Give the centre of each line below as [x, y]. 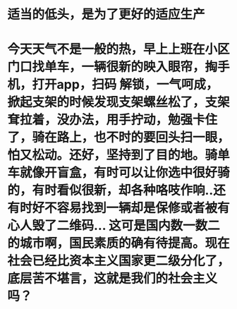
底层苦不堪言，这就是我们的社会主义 [113, 279]
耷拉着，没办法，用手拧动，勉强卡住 [113, 120]
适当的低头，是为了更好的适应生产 [107, 14]
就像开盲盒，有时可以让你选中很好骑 [125, 173]
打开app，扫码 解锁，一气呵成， [125, 85]
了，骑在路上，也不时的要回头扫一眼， [119, 138]
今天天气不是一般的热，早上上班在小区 [119, 49]
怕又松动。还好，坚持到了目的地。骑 [113, 155]
